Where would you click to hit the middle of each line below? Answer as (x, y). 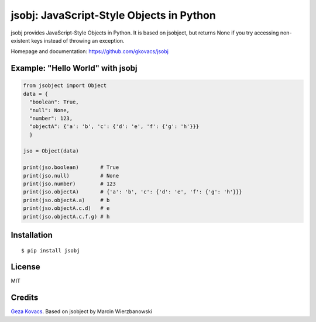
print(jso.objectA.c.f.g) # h (66, 217)
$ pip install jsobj (51, 250)
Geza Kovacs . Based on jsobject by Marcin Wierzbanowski (81, 311)
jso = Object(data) (51, 151)
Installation (32, 235)
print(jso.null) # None (71, 176)
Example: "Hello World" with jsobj (74, 68)
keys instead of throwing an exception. (78, 40)
